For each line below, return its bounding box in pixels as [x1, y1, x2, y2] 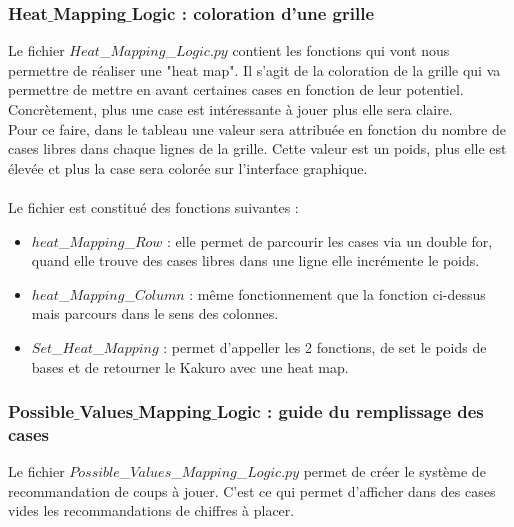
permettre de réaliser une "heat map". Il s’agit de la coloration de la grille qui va [8, 59, 501, 80]
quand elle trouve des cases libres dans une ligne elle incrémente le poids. [31, 250, 480, 271]
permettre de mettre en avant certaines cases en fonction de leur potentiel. [8, 79, 464, 100]
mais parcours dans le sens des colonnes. [31, 303, 279, 324]
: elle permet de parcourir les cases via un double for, [167, 230, 493, 251]
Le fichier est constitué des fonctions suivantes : [8, 196, 299, 217]
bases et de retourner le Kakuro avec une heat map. [31, 356, 349, 377]
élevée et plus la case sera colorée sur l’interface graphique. [8, 157, 368, 178]
